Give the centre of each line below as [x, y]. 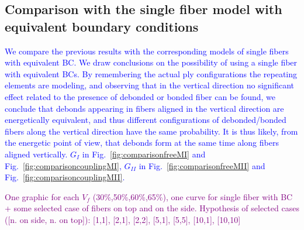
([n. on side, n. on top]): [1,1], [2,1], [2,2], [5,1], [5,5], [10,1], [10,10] [123, 219]
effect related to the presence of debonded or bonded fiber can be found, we [140, 96]
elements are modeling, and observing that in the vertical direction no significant [150, 85]
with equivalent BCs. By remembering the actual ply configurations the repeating [151, 73]
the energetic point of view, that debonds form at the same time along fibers [142, 143]
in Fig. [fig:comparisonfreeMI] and [144, 154]
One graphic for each [42, 196]
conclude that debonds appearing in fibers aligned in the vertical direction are [144, 108]
